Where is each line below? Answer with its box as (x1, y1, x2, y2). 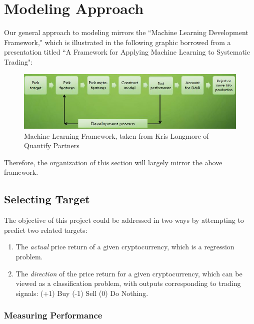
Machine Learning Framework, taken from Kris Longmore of (24, 130, 209, 141)
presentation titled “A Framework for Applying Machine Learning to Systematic (4, 47, 250, 57)
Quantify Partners (24, 140, 79, 151)
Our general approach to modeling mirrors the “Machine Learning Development (4, 27, 248, 38)
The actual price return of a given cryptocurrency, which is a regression (15, 241, 234, 252)
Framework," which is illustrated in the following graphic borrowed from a (4, 37, 231, 47)
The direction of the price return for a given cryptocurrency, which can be (15, 268, 242, 278)
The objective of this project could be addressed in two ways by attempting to (4, 215, 244, 225)
